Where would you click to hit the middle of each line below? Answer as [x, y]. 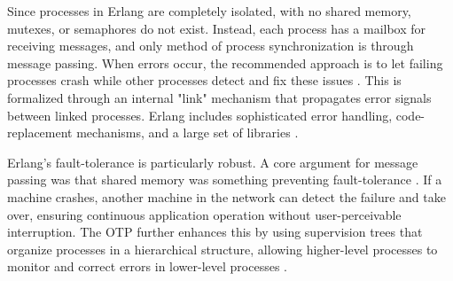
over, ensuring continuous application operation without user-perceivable [204, 214]
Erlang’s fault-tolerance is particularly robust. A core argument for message [213, 162]
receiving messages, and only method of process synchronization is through [211, 46]
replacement [40, 133]
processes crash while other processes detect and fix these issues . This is [204, 80]
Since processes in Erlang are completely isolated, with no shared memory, [209, 11]
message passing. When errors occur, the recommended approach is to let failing [225, 62]
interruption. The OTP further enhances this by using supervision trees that [215, 232]
